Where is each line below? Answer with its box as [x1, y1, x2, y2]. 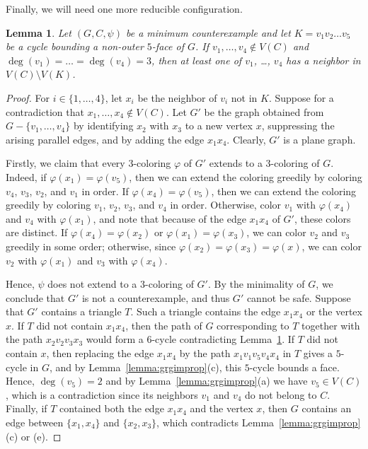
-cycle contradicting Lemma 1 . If [151, 332, 295, 346]
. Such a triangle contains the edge [130, 304, 281, 319]
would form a [86, 332, 144, 346]
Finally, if [6, 401, 47, 416]
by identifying [73, 118, 134, 133]
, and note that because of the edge [93, 211, 246, 226]
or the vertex [306, 304, 362, 319]
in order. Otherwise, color [170, 197, 282, 212]
